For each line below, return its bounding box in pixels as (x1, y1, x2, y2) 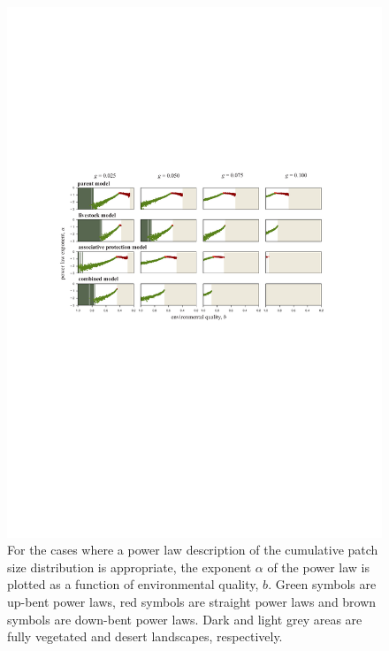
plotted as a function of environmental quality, (7, 575, 259, 594)
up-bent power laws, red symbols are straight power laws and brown (7, 593, 377, 611)
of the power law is (267, 557, 370, 576)
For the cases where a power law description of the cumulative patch (7, 540, 378, 559)
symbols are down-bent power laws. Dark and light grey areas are (7, 609, 362, 628)
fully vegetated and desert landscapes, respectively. (7, 627, 283, 646)
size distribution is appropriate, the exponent (7, 557, 252, 576)
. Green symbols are (268, 575, 377, 594)
